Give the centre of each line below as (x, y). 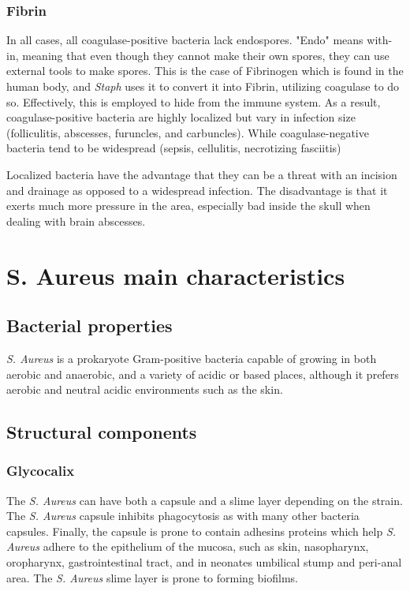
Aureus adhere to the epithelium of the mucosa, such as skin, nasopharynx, (188, 546)
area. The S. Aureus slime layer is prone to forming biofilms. (152, 577)
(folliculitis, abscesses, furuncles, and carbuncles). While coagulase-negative (188, 132)
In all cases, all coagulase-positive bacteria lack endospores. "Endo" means (185, 40)
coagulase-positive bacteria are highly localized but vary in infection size (181, 117)
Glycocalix (41, 471)
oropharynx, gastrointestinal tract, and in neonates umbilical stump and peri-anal (204, 562)
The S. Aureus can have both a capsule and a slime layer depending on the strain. (205, 500)
